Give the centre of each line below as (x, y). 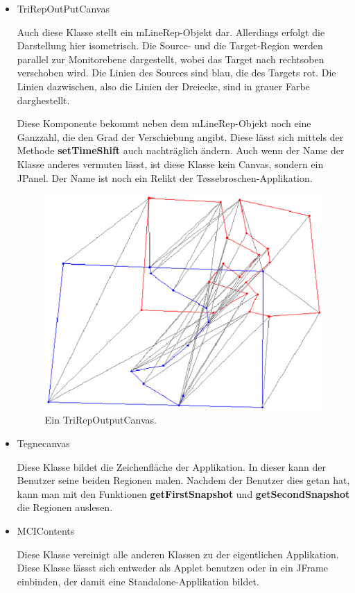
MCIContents (46, 530)
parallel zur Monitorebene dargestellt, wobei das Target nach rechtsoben (171, 59)
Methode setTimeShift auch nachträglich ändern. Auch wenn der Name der (181, 150)
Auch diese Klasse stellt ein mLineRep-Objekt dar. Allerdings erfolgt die (171, 32)
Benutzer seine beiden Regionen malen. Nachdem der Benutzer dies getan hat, (183, 480)
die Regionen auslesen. (65, 507)
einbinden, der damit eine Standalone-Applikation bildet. (138, 581)
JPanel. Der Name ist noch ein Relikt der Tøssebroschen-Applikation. (165, 177)
